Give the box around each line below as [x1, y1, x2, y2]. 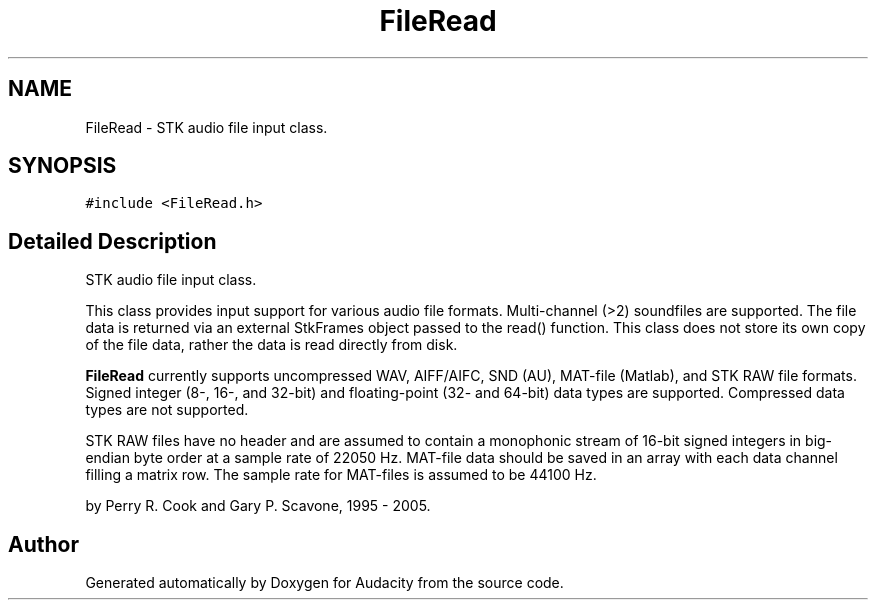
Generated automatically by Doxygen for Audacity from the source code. [85, 574, 564, 592]
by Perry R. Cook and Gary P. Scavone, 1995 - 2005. [85, 497, 431, 515]
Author [8, 531, 79, 557]
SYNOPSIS [8, 153, 117, 179]
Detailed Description [8, 228, 217, 254]
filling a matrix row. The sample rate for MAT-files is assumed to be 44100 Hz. [85, 466, 597, 484]
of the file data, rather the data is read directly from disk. [85, 336, 458, 354]
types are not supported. [85, 401, 249, 419]
